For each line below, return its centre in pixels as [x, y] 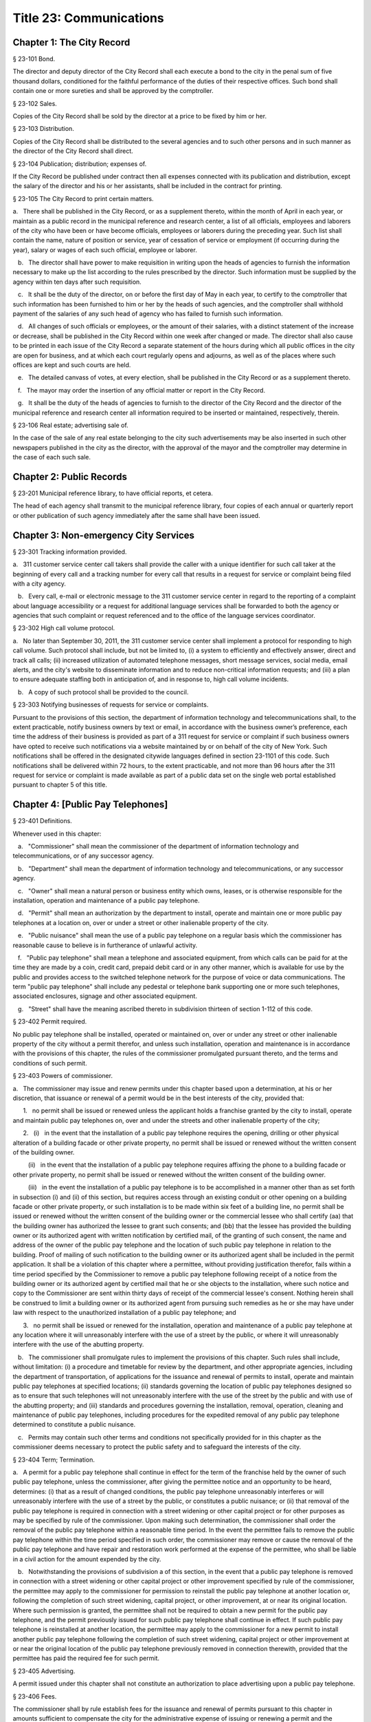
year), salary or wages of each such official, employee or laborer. [105, 250]
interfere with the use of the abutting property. [78, 1345]
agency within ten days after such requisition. [77, 282]
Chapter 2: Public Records [70, 476]
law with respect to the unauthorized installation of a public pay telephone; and [124, 1313]
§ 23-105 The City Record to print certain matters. [83, 198]
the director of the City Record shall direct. [73, 151]
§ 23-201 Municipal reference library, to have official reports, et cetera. [113, 493]
